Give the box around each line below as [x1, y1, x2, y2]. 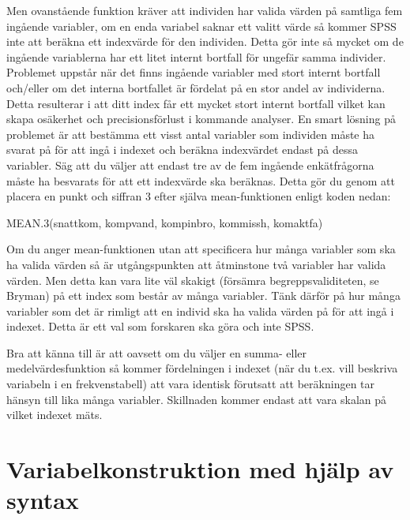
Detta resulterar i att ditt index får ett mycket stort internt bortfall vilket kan [6, 95, 386, 111]
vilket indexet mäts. [6, 406, 103, 423]
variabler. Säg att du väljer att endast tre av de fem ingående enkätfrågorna [6, 156, 374, 173]
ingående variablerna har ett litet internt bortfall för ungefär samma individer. [6, 48, 386, 65]
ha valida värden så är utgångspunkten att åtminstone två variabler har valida [6, 256, 386, 272]
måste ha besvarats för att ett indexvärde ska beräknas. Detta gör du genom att [6, 172, 395, 189]
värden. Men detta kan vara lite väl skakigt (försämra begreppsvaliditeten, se [6, 271, 379, 288]
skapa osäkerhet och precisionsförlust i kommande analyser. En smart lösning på [6, 110, 396, 127]
